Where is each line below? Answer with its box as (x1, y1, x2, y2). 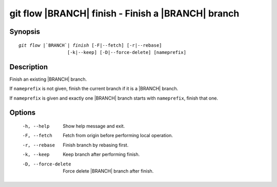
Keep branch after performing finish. (63, 152, 140, 158)
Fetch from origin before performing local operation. (63, 133, 173, 139)
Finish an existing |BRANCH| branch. (9, 76, 87, 82)
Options (9, 108, 36, 117)
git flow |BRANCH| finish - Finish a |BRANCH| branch (9, 8, 240, 19)
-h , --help (22, 123, 50, 129)
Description (9, 62, 48, 71)
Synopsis (9, 27, 41, 36)
